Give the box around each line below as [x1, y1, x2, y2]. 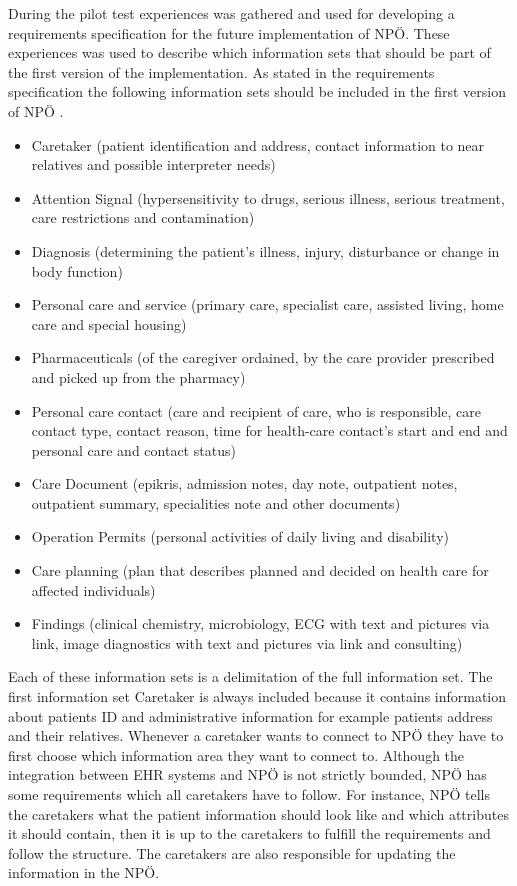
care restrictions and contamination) [31, 207, 255, 228]
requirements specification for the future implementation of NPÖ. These [8, 22, 450, 43]
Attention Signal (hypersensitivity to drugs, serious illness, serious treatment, [31, 187, 505, 208]
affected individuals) [31, 579, 156, 600]
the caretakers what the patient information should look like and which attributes [8, 803, 509, 824]
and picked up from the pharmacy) [31, 366, 246, 387]
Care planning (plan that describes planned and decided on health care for [31, 560, 489, 581]
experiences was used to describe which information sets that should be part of [8, 42, 491, 63]
